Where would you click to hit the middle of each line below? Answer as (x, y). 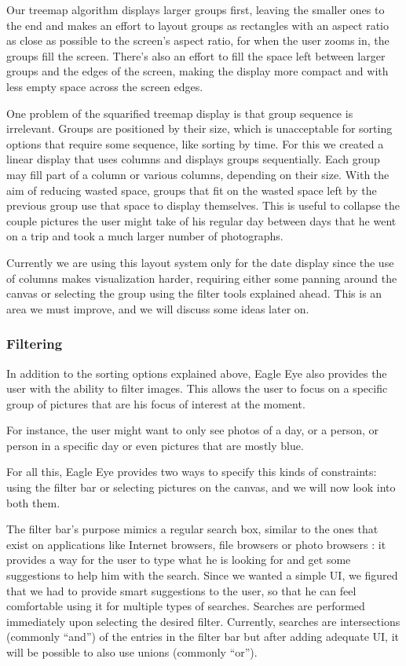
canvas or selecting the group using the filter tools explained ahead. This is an (194, 293)
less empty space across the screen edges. (105, 86)
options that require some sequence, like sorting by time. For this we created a (195, 143)
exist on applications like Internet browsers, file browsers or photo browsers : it (196, 544)
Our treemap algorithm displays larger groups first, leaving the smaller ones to (196, 9)
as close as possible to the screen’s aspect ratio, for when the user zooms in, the (198, 40)
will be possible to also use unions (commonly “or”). (132, 652)
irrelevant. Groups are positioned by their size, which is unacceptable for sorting (199, 128)
